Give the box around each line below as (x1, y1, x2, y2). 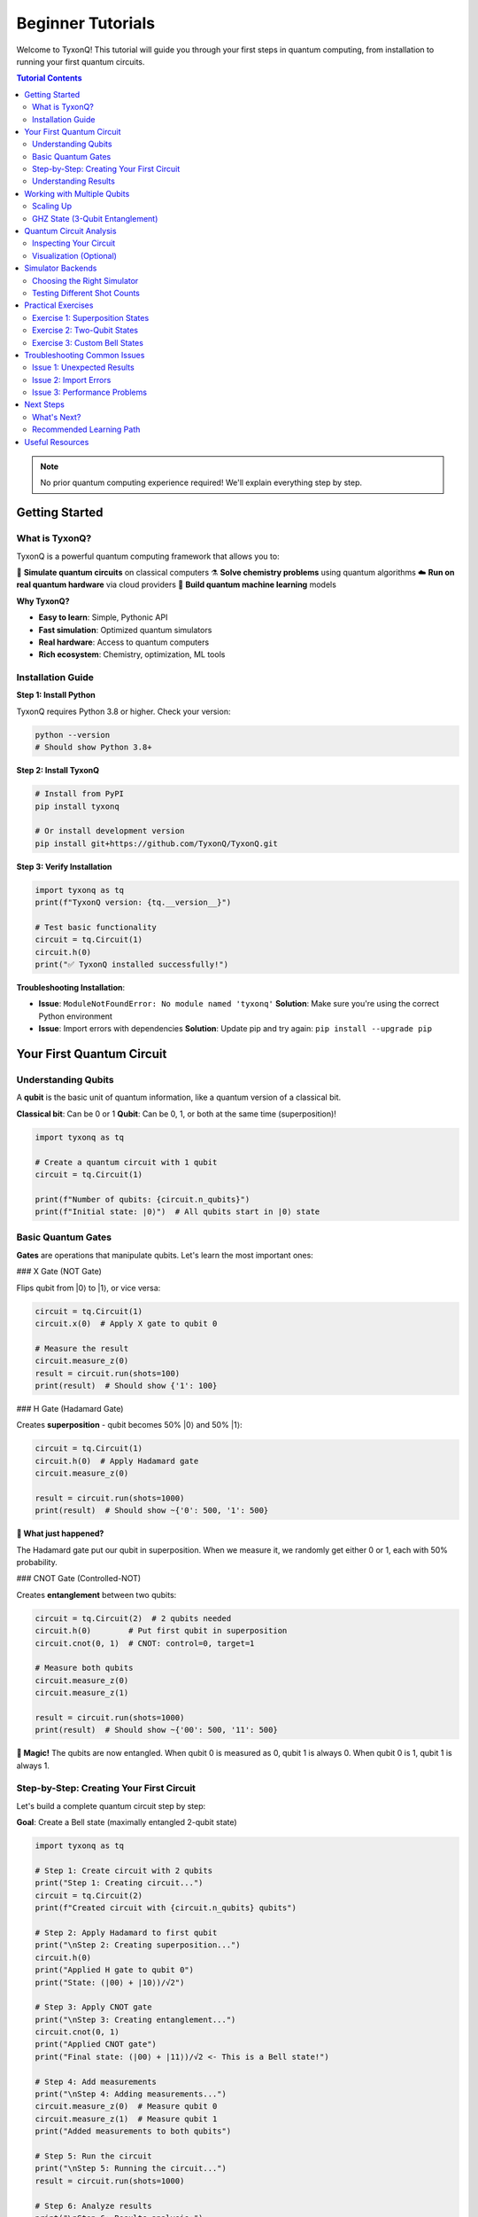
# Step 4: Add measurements (35, 2076, 157, 2087)
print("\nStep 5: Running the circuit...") (35, 2164, 227, 2174)
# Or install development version (35, 826, 185, 836)
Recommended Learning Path (32, 424, 141, 435)
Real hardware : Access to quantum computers (38, 637, 210, 647)
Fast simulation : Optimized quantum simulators (38, 624, 212, 635)
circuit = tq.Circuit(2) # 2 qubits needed (35, 1613, 232, 1623)
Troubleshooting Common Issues (24, 349, 145, 360)
